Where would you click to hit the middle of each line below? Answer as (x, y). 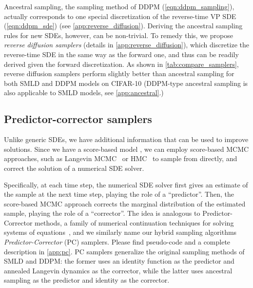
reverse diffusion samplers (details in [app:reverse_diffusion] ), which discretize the (126, 45)
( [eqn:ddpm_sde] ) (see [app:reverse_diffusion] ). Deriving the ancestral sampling (123, 26)
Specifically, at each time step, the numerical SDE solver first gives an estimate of (126, 184)
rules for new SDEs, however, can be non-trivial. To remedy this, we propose (118, 35)
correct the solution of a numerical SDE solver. (74, 168)
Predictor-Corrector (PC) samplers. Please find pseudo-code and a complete (117, 242)
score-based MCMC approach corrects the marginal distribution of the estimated (125, 203)
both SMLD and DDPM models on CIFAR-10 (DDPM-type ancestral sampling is (126, 83)
